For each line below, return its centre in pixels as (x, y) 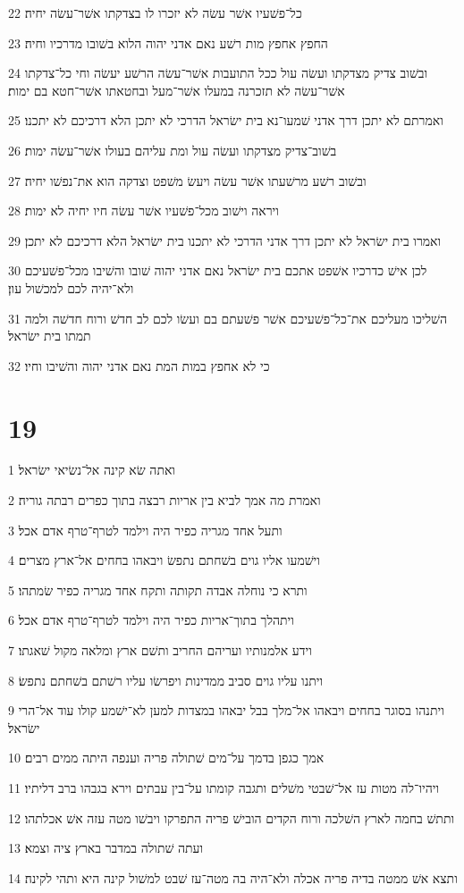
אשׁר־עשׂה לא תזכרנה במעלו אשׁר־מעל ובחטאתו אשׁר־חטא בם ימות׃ (177, 90)
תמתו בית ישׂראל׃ (50, 336)
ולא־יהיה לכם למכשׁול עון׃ (71, 287)
